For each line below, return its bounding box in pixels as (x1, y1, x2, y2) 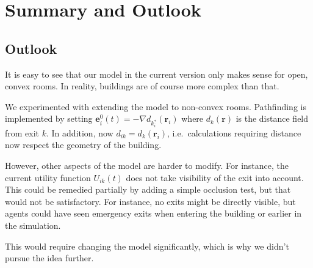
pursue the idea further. (5, 251, 94, 264)
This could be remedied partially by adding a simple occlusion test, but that (5, 183, 291, 196)
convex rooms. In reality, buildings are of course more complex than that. (5, 80, 279, 92)
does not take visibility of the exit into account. (126, 171, 304, 184)
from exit (5, 126, 40, 139)
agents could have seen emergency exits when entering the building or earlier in (5, 207, 302, 220)
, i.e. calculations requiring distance (167, 126, 301, 139)
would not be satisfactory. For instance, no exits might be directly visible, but (5, 195, 296, 207)
